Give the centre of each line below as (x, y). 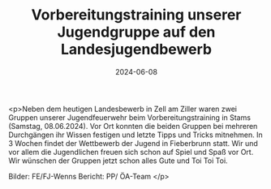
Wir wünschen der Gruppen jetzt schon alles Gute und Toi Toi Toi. (118, 161)
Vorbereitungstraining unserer (136, 15)
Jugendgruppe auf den (136, 32)
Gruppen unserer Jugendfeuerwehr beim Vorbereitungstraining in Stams (130, 117)
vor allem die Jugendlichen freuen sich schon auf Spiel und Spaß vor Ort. (131, 152)
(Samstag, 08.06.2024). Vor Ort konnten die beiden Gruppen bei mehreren (133, 126)
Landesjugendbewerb (136, 49)
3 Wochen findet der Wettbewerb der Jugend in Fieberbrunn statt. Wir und (133, 143)
